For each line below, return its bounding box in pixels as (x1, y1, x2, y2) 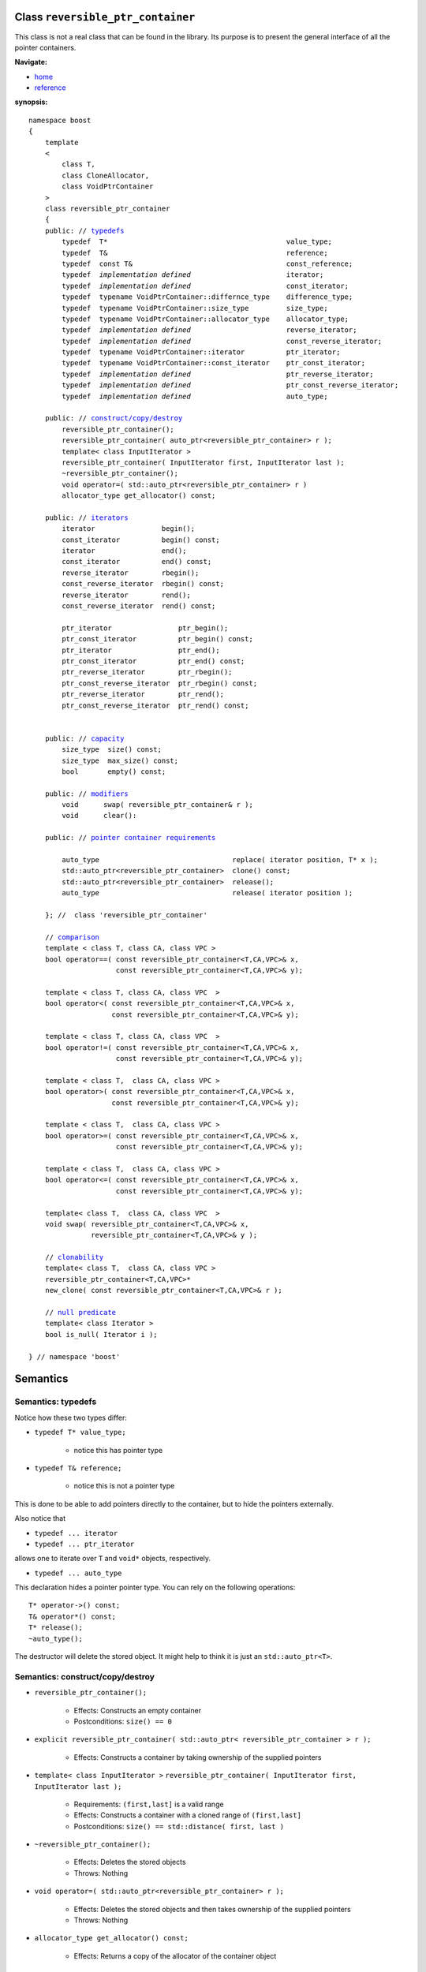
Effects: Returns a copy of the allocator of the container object (73, 1951, 277, 1960)
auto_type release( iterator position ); (62, 888, 353, 898)
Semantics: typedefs (14, 1396, 97, 1407)
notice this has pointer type (73, 1445, 163, 1455)
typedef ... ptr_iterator (34, 1539, 135, 1548)
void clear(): (62, 811, 137, 820)
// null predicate (44, 1308, 117, 1317)
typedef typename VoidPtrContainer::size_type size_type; (62, 304, 328, 312)
